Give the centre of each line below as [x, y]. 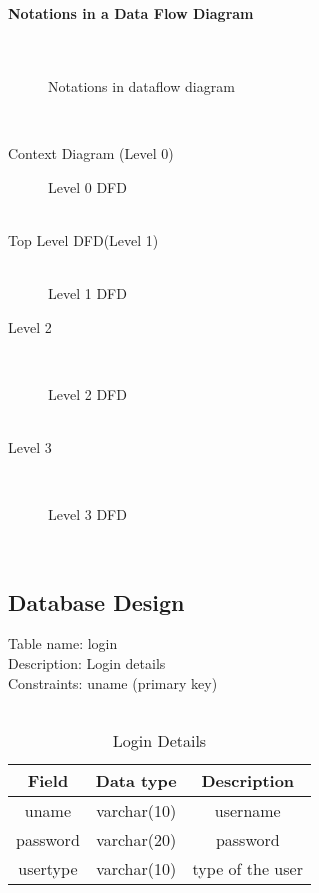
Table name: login [63, 643]
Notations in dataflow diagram [141, 85]
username [247, 810]
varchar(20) [136, 839]
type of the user [247, 868]
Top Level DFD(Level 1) [83, 239]
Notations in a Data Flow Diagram [131, 13]
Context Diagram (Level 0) [91, 152]
